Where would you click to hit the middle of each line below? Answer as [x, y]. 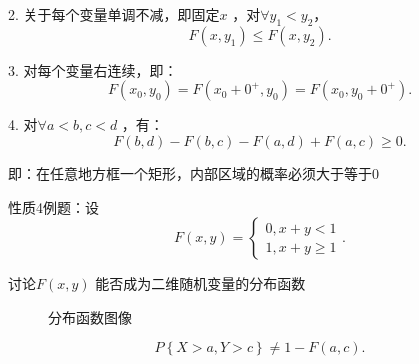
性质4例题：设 [53, 206]
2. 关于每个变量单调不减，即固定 [114, 14]
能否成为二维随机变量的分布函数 [200, 283]
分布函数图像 [90, 316]
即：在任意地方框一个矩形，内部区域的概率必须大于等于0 [193, 172]
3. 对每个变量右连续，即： [93, 69]
